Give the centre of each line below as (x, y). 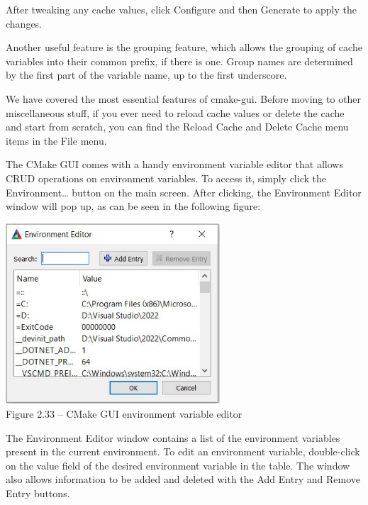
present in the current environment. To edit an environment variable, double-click (183, 451)
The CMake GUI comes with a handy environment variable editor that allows (174, 164)
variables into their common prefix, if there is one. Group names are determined (179, 61)
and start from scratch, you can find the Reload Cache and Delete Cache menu (177, 127)
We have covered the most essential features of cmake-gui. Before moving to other (184, 98)
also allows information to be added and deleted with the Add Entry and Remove (183, 479)
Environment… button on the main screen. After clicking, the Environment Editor (184, 192)
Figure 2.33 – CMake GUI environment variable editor (124, 414)
